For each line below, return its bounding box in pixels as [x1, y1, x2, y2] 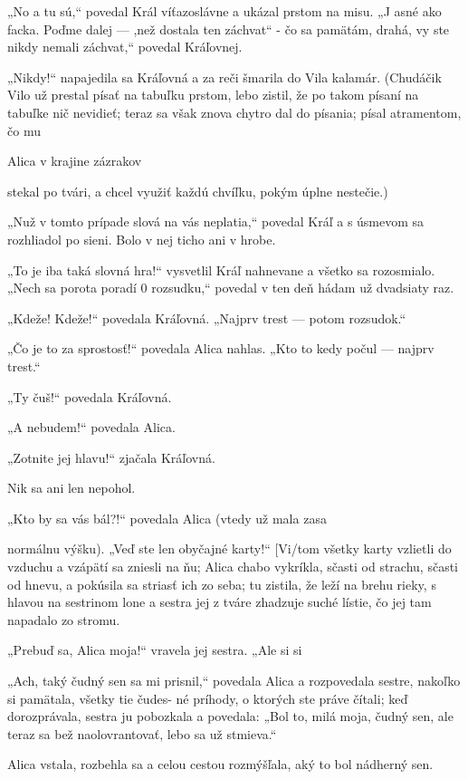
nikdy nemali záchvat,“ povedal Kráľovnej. [7, 37, 243, 56]
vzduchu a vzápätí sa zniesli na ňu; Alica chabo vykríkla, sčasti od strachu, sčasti [7, 557, 458, 576]
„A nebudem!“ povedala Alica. [7, 418, 176, 437]
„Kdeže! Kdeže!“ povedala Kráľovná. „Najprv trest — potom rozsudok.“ [7, 308, 406, 327]
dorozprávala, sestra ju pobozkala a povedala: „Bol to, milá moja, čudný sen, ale [7, 707, 454, 726]
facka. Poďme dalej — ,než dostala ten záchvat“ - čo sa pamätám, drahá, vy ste [7, 19, 450, 38]
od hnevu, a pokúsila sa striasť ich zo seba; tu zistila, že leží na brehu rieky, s [7, 574, 436, 593]
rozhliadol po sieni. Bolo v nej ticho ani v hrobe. [7, 229, 276, 248]
